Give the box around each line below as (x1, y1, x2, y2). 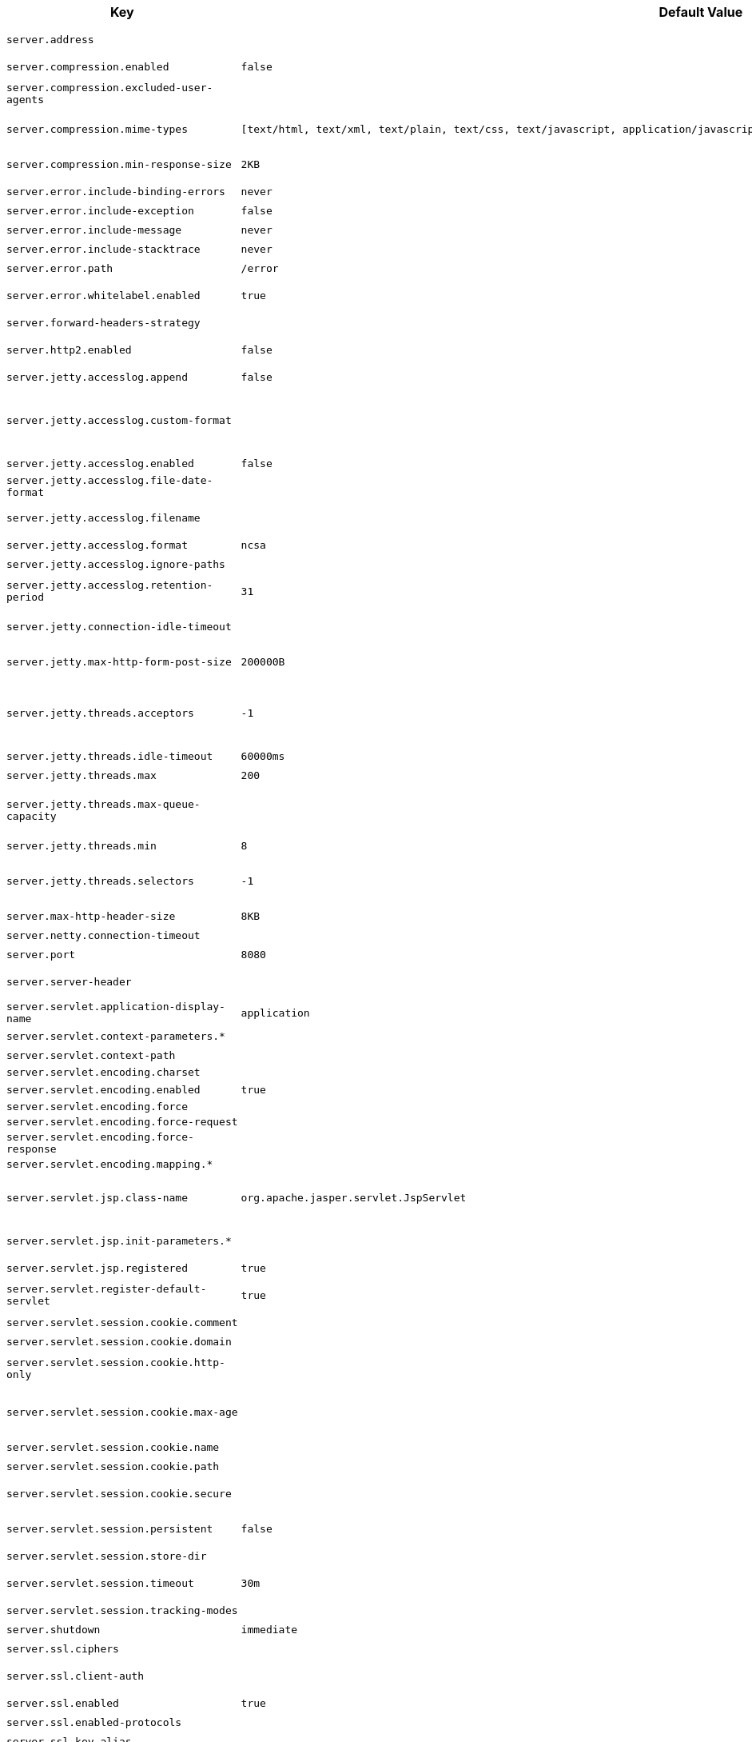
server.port (6, 948, 76, 961)
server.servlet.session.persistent (6, 1522, 213, 1535)
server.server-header (6, 975, 132, 988)
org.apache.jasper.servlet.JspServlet (241, 1191, 467, 1204)
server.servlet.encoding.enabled (6, 1083, 201, 1096)
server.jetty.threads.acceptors (6, 706, 194, 719)
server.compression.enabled (6, 60, 169, 73)
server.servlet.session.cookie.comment (6, 1316, 238, 1328)
